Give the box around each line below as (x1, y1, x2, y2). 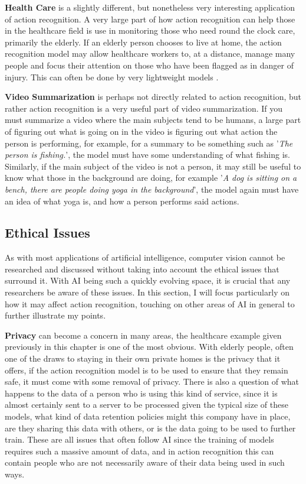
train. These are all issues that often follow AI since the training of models (5, 433, 274, 446)
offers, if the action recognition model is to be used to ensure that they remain (5, 363, 288, 376)
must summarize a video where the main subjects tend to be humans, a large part (5, 113, 301, 126)
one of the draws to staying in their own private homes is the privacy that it (5, 352, 281, 365)
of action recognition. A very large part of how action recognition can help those (5, 12, 295, 25)
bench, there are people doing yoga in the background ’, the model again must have (5, 183, 299, 195)
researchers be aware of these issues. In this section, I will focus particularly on (5, 286, 290, 298)
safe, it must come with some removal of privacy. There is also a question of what (5, 375, 300, 388)
